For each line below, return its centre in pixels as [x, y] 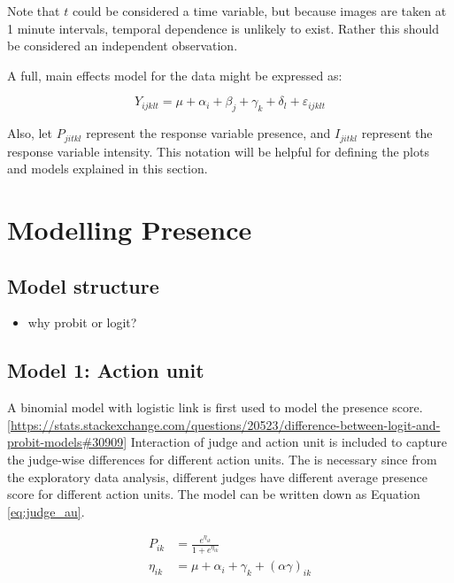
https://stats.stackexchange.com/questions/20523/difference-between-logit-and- [225, 424]
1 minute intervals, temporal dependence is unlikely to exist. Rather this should [223, 28]
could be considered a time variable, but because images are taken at [259, 11]
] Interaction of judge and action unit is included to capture [285, 442]
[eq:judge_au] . [46, 511]
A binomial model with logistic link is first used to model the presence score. [215, 407]
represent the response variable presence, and [208, 133]
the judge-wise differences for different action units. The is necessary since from [222, 459]
